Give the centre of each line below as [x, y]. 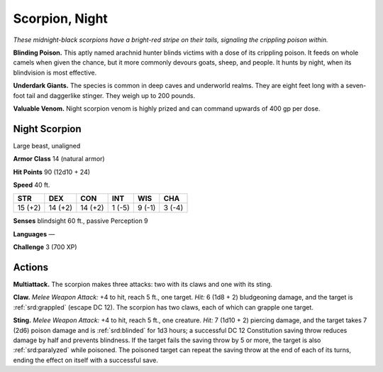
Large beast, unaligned [47, 146]
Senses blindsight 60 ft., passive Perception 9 [81, 221]
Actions [31, 267]
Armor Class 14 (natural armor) [59, 159]
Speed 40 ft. [32, 185]
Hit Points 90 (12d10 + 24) [52, 172]
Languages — [34, 234]
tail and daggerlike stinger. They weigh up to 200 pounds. [111, 95]
